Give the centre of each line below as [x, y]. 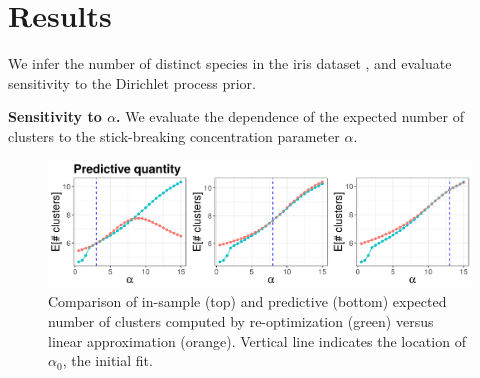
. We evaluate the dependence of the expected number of [290, 116]
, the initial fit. [107, 360]
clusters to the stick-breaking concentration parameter [174, 135]
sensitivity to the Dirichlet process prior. [132, 82]
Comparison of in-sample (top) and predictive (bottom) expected [247, 301]
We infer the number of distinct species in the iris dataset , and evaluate [230, 63]
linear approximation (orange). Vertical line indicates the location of [257, 340]
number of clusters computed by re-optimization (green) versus [241, 320]
